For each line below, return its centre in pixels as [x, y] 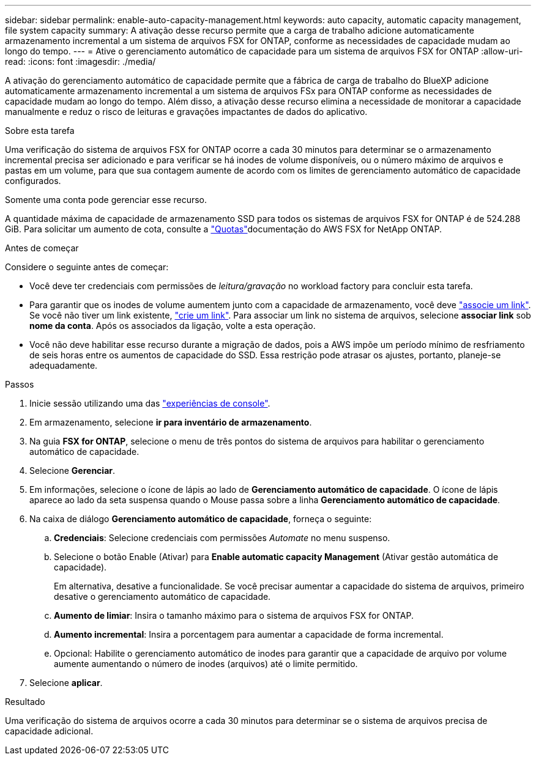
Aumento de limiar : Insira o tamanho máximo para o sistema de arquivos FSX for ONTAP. [234, 615]
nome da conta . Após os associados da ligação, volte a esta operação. [173, 326]
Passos [20, 384]
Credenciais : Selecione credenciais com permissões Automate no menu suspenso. [222, 538]
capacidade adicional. [49, 731]
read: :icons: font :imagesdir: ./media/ [80, 61]
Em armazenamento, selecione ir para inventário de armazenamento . [171, 422]
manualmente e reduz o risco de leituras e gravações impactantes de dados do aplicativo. [186, 112]
